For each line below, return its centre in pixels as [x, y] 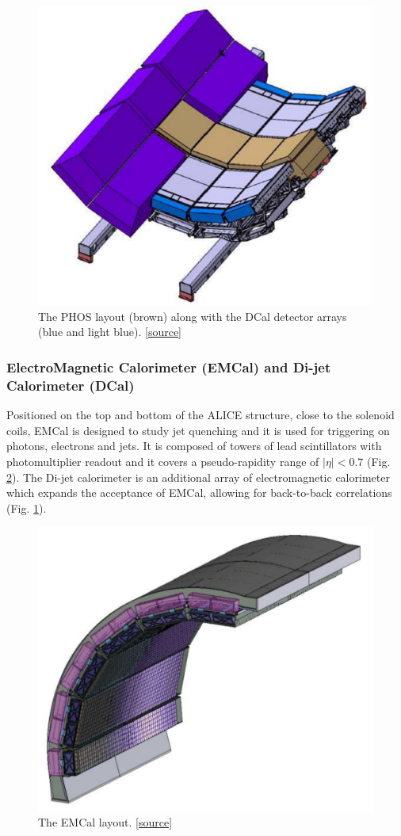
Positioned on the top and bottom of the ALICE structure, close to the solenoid [200, 415]
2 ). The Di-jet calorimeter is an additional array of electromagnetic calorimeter [198, 477]
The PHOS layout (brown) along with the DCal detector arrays [193, 316]
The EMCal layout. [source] [105, 822]
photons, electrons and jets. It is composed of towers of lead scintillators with [194, 446]
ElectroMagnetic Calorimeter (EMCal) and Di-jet [169, 366]
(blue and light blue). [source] [110, 332]
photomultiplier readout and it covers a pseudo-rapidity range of [163, 461]
